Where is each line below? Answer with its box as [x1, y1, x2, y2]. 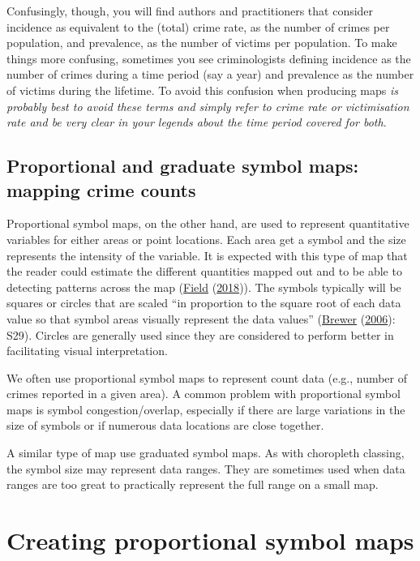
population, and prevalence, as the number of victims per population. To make [6, 34, 397, 51]
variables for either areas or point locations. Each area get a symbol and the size [6, 230, 406, 247]
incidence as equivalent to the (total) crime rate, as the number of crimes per [6, 18, 390, 35]
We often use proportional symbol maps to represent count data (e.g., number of [6, 369, 408, 386]
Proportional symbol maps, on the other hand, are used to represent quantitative [6, 215, 409, 232]
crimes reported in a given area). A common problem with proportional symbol [6, 385, 401, 402]
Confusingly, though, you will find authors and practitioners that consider [6, 2, 374, 19]
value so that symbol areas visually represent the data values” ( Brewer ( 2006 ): [6, 310, 396, 327]
